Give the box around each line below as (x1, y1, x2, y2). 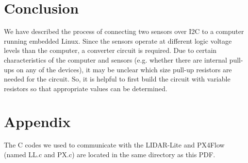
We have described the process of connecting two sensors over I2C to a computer (4, 26, 244, 36)
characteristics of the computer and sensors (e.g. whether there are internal (4, 54, 227, 65)
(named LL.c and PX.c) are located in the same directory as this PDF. (4, 149, 215, 159)
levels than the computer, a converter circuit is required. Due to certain (4, 45, 217, 55)
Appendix (4, 112, 71, 131)
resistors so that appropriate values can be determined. (4, 83, 167, 93)
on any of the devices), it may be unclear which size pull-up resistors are (16, 64, 232, 74)
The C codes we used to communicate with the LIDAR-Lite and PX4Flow (4, 140, 225, 150)
